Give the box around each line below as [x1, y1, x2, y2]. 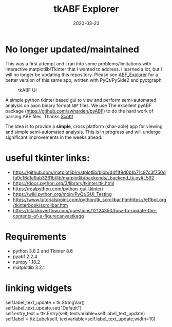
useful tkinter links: [5, 152, 90, 164]
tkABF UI [18, 87, 37, 93]
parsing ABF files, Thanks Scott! [5, 113, 73, 119]
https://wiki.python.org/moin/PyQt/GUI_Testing [12, 191, 112, 197]
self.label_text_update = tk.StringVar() [5, 299, 85, 305]
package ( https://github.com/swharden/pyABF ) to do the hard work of [5, 107, 154, 114]
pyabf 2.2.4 [12, 253, 37, 260]
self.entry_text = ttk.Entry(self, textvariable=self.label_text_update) [5, 310, 145, 316]
